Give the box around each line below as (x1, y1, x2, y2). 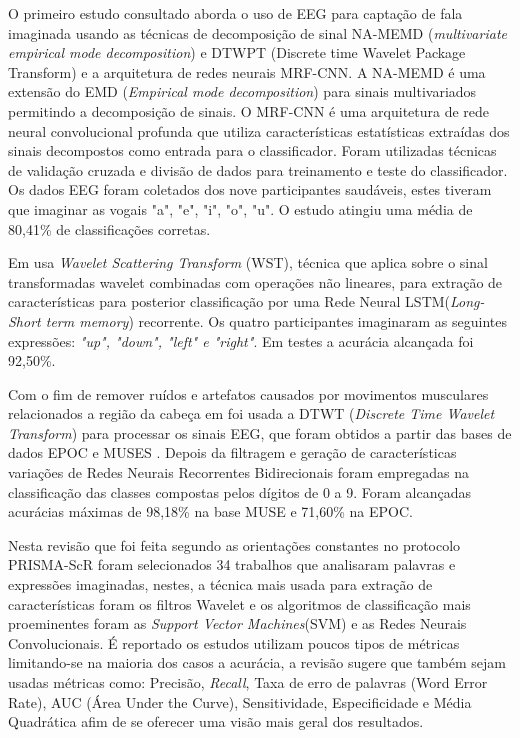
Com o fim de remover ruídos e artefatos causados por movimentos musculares (8, 383, 489, 404)
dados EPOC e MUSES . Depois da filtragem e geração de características (8, 442, 457, 463)
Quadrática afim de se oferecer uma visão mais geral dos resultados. (8, 711, 424, 732)
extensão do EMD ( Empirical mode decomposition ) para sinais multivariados (8, 81, 477, 102)
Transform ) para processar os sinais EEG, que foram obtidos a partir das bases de (8, 422, 512, 443)
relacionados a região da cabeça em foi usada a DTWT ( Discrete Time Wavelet (8, 403, 495, 424)
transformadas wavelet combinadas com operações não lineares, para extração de (8, 271, 503, 292)
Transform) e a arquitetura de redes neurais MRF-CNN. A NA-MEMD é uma (8, 61, 486, 82)
